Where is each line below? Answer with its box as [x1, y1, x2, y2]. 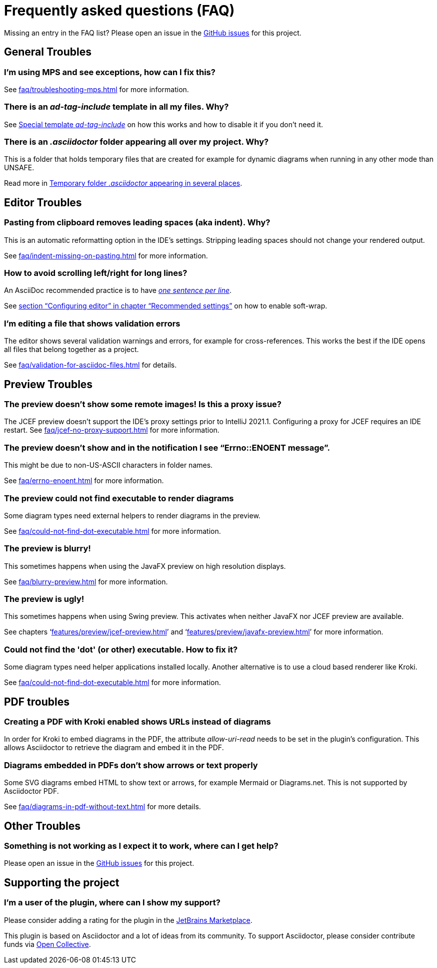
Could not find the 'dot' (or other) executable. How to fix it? [4, 644, 238, 655]
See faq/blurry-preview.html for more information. [4, 577, 168, 586]
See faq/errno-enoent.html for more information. [4, 476, 164, 485]
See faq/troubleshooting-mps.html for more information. [4, 85, 189, 94]
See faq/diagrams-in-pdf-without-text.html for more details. [4, 802, 201, 811]
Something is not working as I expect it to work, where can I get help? [4, 840, 278, 851]
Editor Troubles [4, 196, 82, 209]
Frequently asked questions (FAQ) [4, 2, 235, 19]
